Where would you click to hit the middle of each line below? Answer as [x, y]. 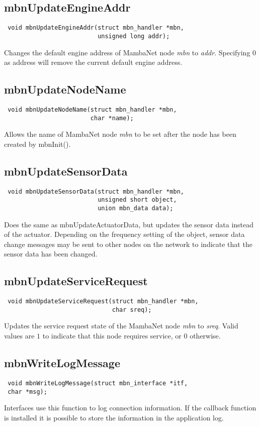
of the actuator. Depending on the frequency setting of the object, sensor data [124, 234]
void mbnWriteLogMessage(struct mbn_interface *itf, [98, 383]
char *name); [112, 118]
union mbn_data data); [136, 208]
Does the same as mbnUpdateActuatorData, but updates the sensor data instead [129, 224]
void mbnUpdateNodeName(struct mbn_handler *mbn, [92, 109]
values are [19, 336]
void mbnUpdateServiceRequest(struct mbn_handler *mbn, [103, 302]
